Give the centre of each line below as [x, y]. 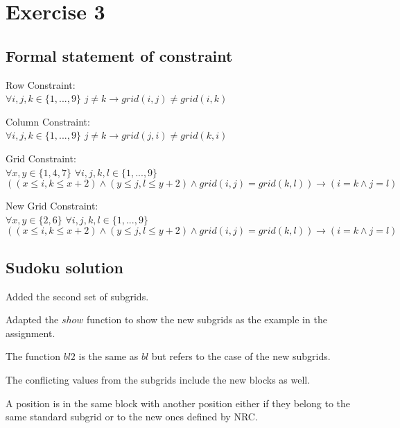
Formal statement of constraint [119, 55]
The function [33, 356]
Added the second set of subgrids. [77, 296]
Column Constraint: [48, 121]
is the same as [108, 356]
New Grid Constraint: [52, 206]
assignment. [31, 333]
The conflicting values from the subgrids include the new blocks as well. [158, 379]
